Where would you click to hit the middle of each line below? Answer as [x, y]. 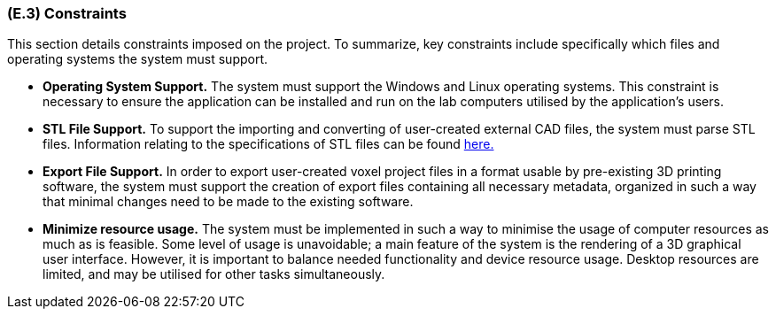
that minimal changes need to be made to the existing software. [228, 202]
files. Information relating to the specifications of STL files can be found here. [268, 144]
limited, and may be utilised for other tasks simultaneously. [214, 274]
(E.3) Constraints [67, 13]
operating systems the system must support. [138, 59]
